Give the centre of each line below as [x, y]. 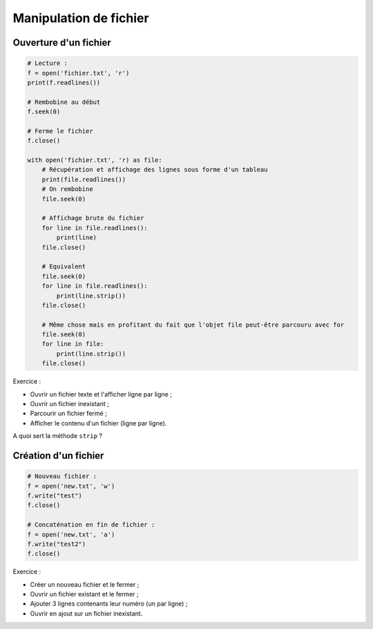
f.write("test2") [57, 544]
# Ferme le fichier [60, 131]
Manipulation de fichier [81, 18]
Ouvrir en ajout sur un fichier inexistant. [86, 613]
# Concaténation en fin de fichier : [91, 525]
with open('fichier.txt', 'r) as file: [95, 160]
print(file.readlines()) [84, 179]
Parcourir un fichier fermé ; [68, 413]
